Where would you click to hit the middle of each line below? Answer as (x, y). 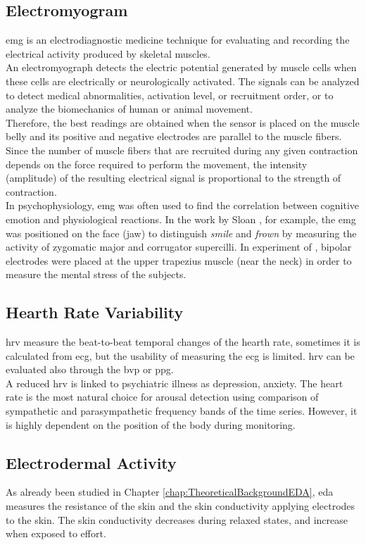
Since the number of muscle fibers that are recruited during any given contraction (182, 150)
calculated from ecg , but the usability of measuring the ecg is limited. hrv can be (180, 355)
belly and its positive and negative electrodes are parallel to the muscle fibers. (174, 136)
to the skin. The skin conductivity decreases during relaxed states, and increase (177, 519)
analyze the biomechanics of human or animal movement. (129, 109)
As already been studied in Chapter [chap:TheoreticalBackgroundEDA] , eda (170, 492)
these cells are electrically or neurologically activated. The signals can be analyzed (183, 81)
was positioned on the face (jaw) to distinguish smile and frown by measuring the (181, 233)
